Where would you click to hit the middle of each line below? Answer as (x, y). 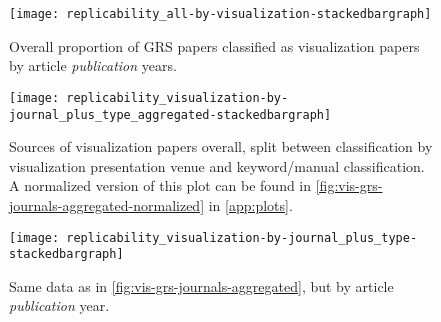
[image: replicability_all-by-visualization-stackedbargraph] (220, 14)
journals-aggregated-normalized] (107, 204)
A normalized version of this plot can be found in (160, 185)
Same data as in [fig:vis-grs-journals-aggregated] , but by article (201, 285)
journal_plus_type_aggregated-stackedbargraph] (170, 114)
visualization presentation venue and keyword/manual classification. (217, 165)
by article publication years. (93, 65)
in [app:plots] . (250, 204)
